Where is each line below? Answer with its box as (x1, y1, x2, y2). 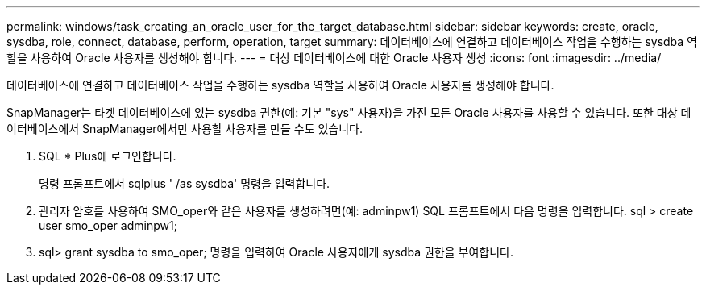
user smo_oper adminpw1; (39, 218, 177, 232)
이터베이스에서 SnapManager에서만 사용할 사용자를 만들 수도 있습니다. (6, 122, 363, 135)
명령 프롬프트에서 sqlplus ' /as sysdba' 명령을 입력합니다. (39, 177, 330, 190)
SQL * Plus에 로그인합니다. (39, 149, 176, 163)
